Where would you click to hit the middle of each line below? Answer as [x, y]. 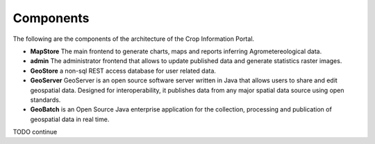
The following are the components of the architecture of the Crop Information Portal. [134, 39]
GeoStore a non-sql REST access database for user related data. [123, 71]
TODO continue [35, 132]
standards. [45, 100]
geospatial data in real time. [70, 119]
